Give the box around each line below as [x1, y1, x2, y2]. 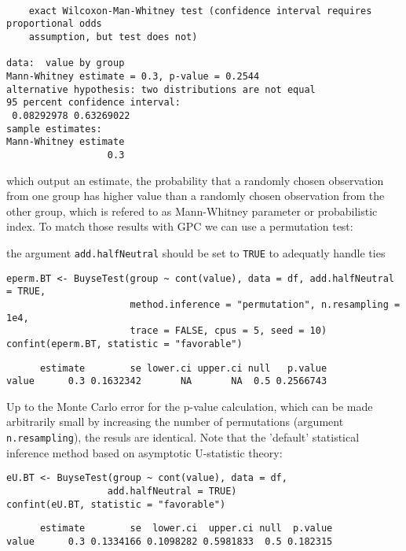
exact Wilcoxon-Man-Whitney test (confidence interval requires [28, 5, 372, 17]
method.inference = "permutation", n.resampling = [130, 298, 401, 310]
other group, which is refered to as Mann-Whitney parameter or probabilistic [6, 202, 378, 219]
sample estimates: [6, 123, 102, 135]
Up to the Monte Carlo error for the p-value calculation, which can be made [6, 398, 373, 414]
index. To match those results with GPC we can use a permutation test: [6, 218, 353, 235]
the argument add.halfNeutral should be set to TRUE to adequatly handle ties [6, 244, 386, 261]
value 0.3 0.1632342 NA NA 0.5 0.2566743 [6, 375, 327, 387]
